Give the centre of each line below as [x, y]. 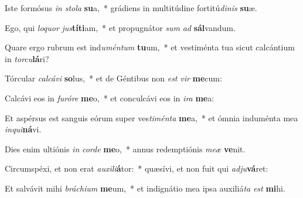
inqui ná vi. [23, 129]
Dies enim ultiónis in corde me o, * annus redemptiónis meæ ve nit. [125, 148]
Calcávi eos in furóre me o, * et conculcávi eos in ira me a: [110, 98]
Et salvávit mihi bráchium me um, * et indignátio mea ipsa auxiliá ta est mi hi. [145, 188]
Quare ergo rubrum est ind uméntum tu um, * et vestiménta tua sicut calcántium [150, 47]
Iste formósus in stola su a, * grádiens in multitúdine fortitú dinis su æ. [131, 8]
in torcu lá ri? [27, 58]
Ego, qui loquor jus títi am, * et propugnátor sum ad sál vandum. [120, 27]
